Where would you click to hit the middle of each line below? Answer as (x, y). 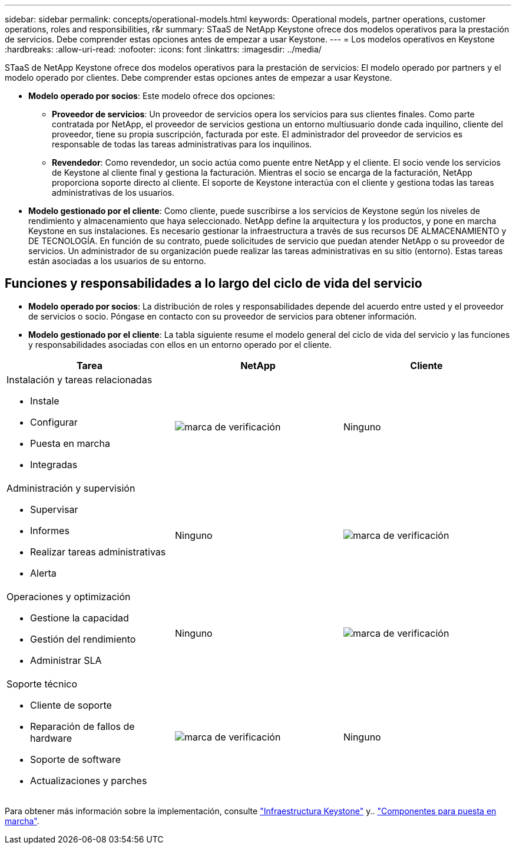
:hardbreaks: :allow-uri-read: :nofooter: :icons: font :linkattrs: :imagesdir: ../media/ (163, 49)
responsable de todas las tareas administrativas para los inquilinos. (182, 144)
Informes (50, 530)
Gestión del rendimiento (83, 639)
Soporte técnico (42, 684)
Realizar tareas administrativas (98, 552)
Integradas (54, 464)
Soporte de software (76, 759)
